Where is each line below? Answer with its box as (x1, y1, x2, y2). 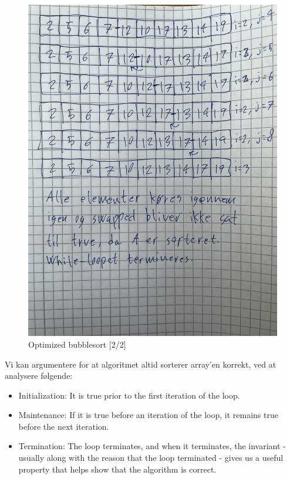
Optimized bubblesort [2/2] (28, 338, 126, 350)
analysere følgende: (5, 369, 73, 382)
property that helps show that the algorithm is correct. (18, 463, 217, 475)
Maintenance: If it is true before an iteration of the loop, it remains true (18, 409, 278, 421)
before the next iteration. (18, 420, 109, 432)
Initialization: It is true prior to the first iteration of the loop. (18, 389, 240, 401)
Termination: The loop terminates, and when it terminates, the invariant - (18, 440, 286, 452)
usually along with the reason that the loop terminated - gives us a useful (18, 451, 284, 464)
